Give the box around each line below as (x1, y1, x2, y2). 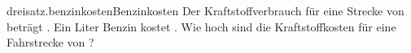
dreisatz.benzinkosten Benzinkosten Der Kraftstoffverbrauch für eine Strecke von (7, 2, 404, 18)
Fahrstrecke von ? (7, 34, 94, 51)
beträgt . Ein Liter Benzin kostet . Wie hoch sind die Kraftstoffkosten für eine (7, 18, 396, 35)
